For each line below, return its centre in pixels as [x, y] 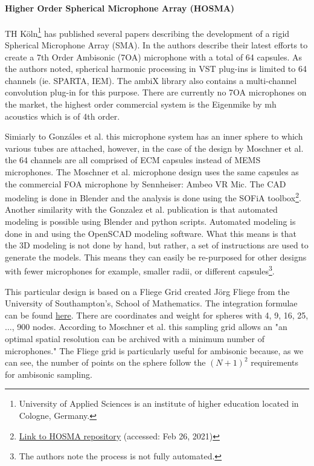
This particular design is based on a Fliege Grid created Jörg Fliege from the [147, 291]
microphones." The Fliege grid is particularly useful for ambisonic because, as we [154, 350]
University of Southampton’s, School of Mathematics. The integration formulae [151, 303]
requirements [274, 362]
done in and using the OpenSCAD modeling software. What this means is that [151, 233]
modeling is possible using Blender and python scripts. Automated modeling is [150, 222]
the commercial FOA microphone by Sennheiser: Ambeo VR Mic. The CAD [146, 183]
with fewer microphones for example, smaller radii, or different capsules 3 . [140, 270]
